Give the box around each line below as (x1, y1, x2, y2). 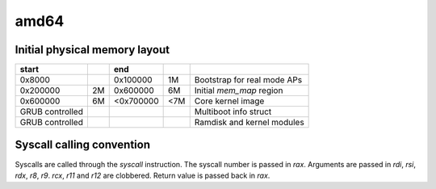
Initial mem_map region (194, 85, 283, 96)
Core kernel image (194, 95, 265, 107)
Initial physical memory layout (15, 43, 170, 57)
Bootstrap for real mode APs (194, 74, 303, 86)
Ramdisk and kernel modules (194, 117, 304, 128)
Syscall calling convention (15, 138, 151, 152)
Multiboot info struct (194, 106, 272, 117)
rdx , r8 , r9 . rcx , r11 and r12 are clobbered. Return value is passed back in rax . (15, 170, 270, 180)
